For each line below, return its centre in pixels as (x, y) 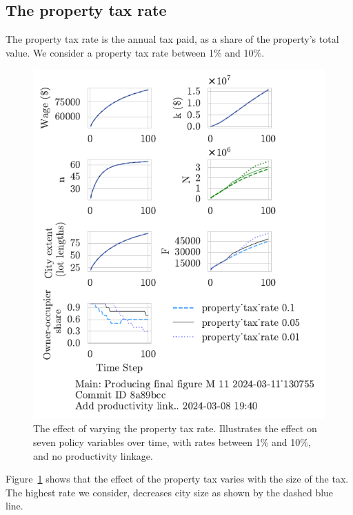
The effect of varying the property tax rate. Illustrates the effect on (175, 428)
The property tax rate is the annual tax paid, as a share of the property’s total (172, 39)
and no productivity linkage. (93, 455)
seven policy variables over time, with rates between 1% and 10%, (172, 442)
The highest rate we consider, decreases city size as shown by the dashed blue (170, 492)
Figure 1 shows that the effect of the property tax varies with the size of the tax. (177, 479)
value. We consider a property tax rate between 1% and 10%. (135, 52)
